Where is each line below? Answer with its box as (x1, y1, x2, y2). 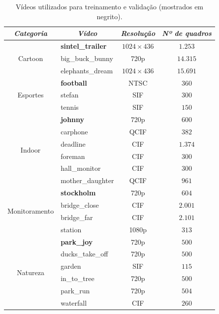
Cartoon (18, 53, 43, 63)
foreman (61, 151, 85, 161)
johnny (61, 114, 85, 125)
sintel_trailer (61, 41, 107, 51)
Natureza (17, 267, 44, 277)
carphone (61, 126, 88, 136)
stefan (61, 90, 79, 100)
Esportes (17, 90, 44, 100)
